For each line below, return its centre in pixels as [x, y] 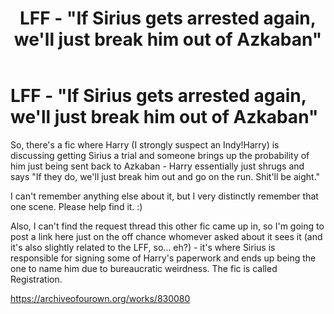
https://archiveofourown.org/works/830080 [100, 298]
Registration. [36, 279]
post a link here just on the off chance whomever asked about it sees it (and [166, 236]
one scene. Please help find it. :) [76, 206]
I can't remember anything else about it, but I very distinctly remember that [164, 196]
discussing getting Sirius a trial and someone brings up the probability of [160, 155]
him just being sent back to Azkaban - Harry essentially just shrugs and [157, 166]
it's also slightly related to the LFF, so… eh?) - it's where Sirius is [143, 247]
